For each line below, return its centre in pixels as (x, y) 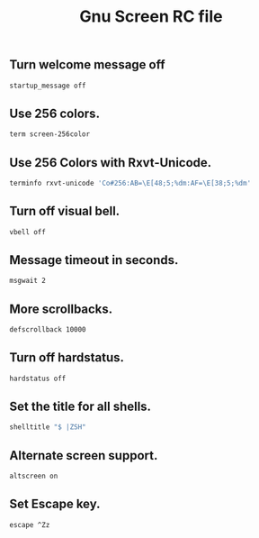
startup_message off (48, 86)
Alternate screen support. (84, 456)
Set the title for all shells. (80, 406)
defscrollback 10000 (48, 330)
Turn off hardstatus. (67, 358)
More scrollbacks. (61, 309)
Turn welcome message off (87, 65)
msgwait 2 (28, 281)
